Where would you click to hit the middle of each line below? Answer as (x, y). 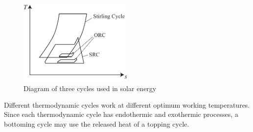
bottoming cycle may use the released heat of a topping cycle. (97, 123)
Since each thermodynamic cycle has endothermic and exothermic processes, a (121, 114)
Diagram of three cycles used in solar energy (90, 88)
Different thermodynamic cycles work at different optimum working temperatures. (127, 104)
